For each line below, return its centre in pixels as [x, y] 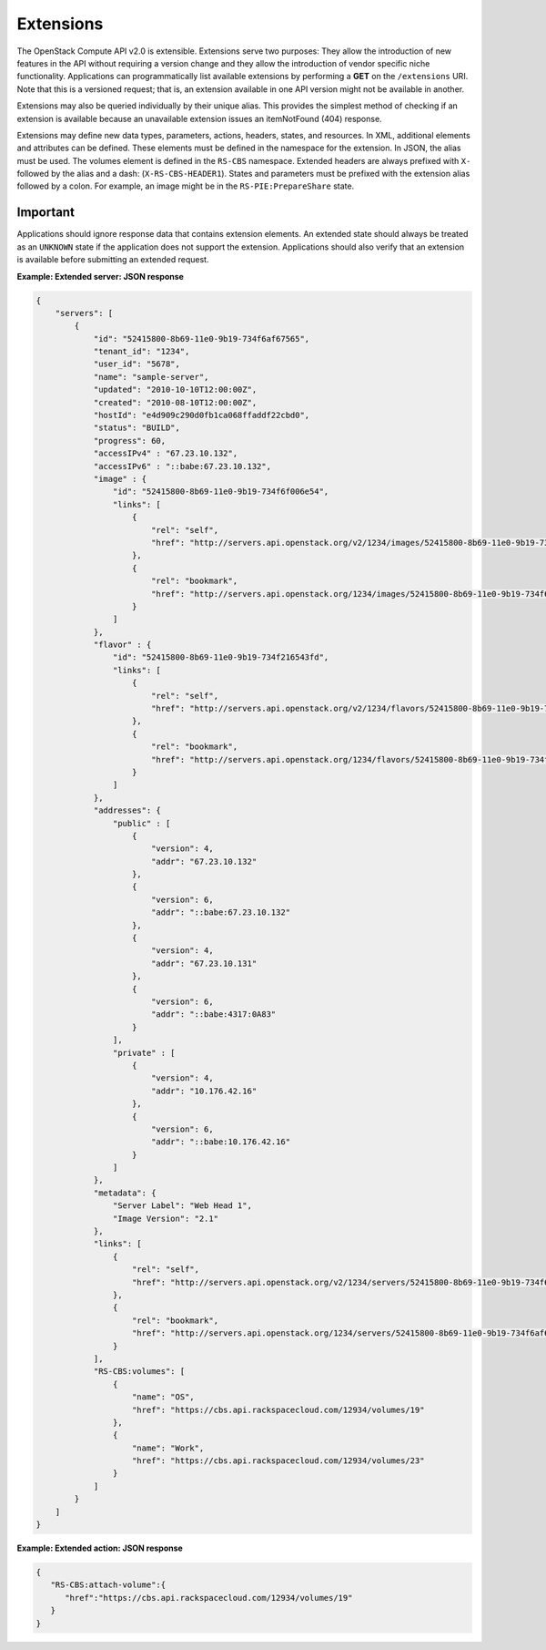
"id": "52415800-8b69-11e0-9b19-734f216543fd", [221, 657]
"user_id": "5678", [137, 364]
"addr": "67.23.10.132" [204, 861]
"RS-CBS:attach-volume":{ [108, 1585]
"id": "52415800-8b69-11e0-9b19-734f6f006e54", [221, 492]
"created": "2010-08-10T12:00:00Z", [175, 402]
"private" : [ [144, 1053]
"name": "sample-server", [151, 377]
